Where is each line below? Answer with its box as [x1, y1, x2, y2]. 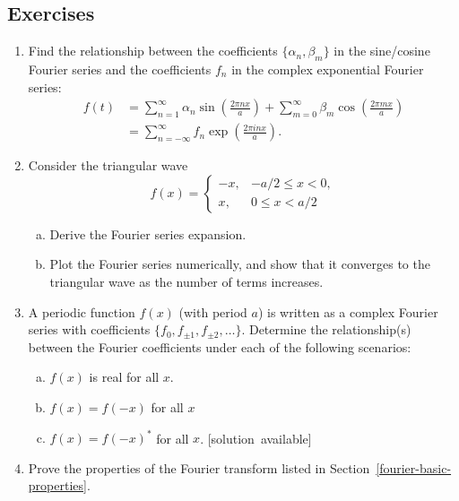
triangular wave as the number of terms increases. [49, 272, 324, 291]
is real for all [89, 367, 160, 386]
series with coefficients [28, 320, 151, 339]
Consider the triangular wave [28, 156, 188, 175]
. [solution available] [200, 428, 312, 447]
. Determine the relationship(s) [241, 320, 411, 339]
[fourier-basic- [376, 458, 452, 477]
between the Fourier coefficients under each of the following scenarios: [28, 337, 411, 356]
